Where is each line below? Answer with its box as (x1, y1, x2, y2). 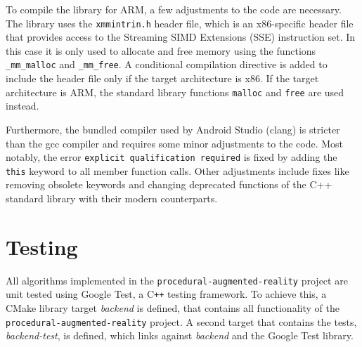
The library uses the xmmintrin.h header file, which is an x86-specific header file (6, 15, 354, 30)
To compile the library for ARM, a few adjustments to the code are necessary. (6, 2, 342, 16)
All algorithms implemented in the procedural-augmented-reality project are (6, 273, 348, 287)
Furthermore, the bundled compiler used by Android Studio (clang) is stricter (6, 122, 340, 136)
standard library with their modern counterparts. (6, 191, 218, 206)
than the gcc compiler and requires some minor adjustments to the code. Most (6, 136, 344, 150)
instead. (6, 98, 39, 113)
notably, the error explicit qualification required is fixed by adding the (6, 150, 337, 164)
